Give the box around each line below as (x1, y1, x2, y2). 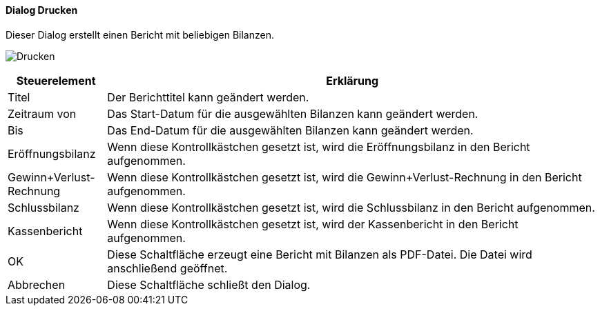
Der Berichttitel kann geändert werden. (107, 90, 309, 104)
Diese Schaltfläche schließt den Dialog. (107, 277, 311, 292)
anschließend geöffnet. (107, 261, 228, 275)
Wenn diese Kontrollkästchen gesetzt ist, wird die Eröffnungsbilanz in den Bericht (107, 139, 530, 154)
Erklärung (326, 73, 379, 88)
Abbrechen (8, 277, 66, 292)
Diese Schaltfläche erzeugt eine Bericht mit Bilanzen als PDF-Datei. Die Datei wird (107, 247, 532, 261)
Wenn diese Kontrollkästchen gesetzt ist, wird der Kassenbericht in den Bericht (107, 217, 519, 231)
